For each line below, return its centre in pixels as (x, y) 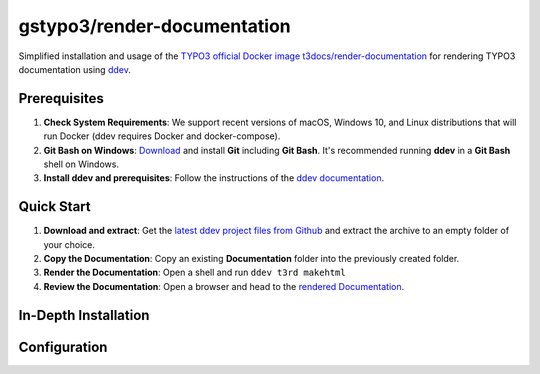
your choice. (69, 244)
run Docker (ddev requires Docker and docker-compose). (162, 136)
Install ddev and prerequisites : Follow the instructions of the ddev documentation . (214, 178)
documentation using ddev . (75, 69)
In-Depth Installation (84, 315)
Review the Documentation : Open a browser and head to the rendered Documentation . (224, 286)
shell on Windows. (81, 164)
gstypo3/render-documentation (154, 26)
